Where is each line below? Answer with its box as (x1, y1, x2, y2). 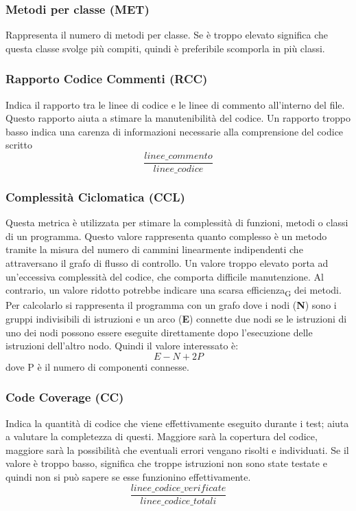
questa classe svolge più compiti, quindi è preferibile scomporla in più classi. (5, 41, 325, 55)
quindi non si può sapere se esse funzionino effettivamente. (5, 469, 251, 483)
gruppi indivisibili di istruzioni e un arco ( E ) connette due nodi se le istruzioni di (5, 311, 347, 325)
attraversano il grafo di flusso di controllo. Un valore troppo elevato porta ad (5, 256, 329, 270)
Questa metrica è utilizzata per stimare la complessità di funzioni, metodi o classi (5, 215, 348, 230)
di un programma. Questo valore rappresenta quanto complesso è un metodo (5, 228, 327, 243)
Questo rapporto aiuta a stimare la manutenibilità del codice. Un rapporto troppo (5, 111, 351, 125)
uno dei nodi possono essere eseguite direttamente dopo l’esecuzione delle (5, 325, 313, 339)
